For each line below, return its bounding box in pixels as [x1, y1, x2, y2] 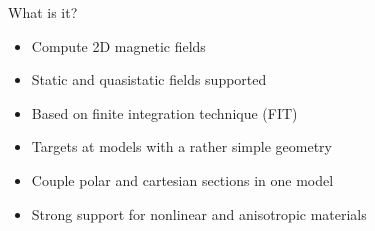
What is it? [8, 2, 78, 22]
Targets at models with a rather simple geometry [31, 136, 332, 157]
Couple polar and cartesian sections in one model [31, 169, 334, 190]
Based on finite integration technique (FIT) [31, 102, 298, 123]
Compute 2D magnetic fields [31, 35, 206, 56]
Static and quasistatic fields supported [31, 69, 267, 90]
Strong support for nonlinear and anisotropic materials [31, 203, 367, 224]
